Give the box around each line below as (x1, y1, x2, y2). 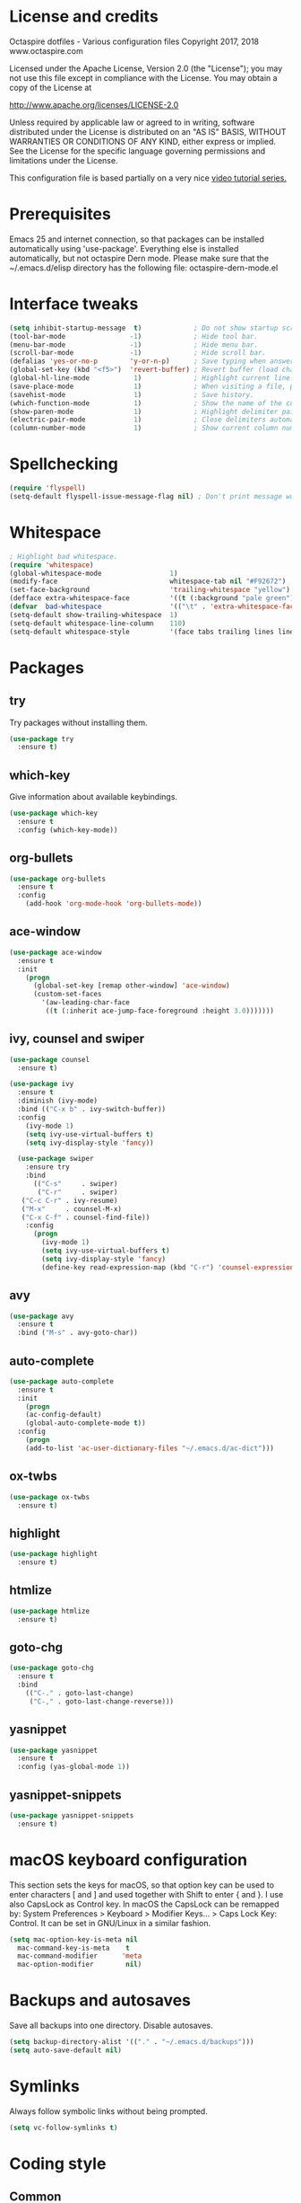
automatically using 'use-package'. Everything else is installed (9, 243, 239, 253)
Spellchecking (9, 454, 118, 474)
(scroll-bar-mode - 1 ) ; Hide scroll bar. (9, 349, 267, 358)
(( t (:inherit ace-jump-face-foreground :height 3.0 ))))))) (45, 1006, 275, 1015)
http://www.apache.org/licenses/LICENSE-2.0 (9, 99, 179, 110)
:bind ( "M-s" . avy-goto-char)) (17, 1328, 139, 1338)
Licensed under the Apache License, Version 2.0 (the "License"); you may (9, 63, 283, 74)
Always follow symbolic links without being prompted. (9, 2105, 208, 2117)
